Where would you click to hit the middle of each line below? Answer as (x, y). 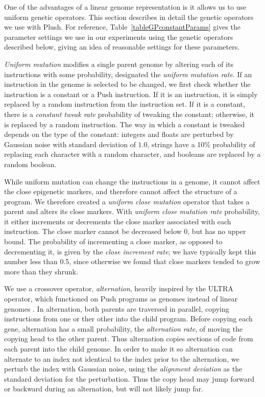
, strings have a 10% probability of (201, 144)
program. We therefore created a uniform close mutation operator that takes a (127, 201)
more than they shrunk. (41, 271)
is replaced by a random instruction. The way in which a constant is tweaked (125, 124)
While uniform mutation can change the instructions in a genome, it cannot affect (132, 181)
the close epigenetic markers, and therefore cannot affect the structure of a (121, 191)
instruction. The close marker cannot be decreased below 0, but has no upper (125, 231)
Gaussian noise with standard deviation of (70, 144)
